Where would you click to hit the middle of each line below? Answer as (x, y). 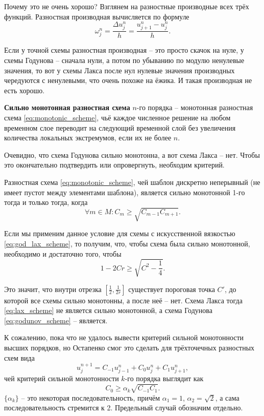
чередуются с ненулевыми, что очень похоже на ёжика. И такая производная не (128, 80)
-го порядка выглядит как (164, 378)
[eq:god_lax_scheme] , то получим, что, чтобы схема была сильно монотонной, (127, 243)
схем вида (19, 357)
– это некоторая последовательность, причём (91, 397)
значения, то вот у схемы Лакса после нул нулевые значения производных (119, 70)
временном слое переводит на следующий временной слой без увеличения (120, 127)
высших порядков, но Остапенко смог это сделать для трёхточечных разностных (129, 348)
